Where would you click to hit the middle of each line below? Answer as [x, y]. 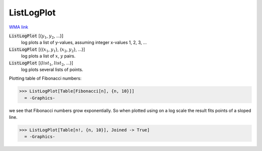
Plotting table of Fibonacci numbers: [45, 78]
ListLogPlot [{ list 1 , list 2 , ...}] [41, 63]
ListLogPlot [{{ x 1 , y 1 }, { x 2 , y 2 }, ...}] [47, 50]
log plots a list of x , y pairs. [48, 56]
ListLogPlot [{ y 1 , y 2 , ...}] [36, 36]
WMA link [19, 27]
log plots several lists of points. [52, 69]
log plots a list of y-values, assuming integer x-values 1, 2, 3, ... [84, 42]
